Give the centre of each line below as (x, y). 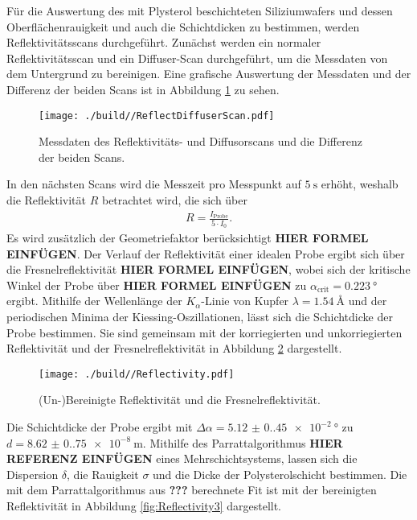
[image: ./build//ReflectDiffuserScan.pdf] (157, 116)
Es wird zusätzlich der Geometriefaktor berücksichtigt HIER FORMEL (188, 238)
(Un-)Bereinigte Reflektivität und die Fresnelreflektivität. (180, 400)
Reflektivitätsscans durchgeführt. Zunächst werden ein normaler (164, 42)
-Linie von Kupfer (245, 301)
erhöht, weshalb (360, 184)
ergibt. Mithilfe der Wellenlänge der (94, 301)
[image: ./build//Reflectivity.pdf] (137, 374)
